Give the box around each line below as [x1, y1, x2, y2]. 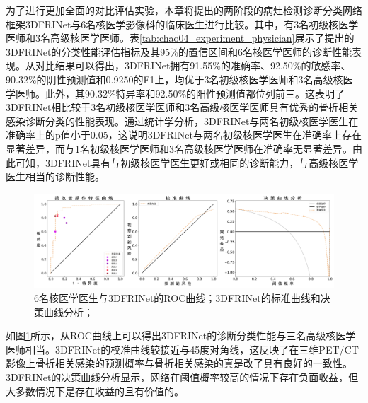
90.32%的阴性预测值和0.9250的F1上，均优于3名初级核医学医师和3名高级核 [6, 71, 343, 86]
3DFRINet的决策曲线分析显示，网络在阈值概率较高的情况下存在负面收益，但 [6, 370, 359, 385]
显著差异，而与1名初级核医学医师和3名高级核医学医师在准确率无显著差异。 [6, 141, 352, 156]
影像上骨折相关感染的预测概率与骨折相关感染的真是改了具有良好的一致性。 [6, 356, 352, 370]
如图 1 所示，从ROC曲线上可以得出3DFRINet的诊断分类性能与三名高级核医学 [6, 328, 356, 343]
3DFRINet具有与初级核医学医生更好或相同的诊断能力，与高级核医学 [45, 155, 359, 170]
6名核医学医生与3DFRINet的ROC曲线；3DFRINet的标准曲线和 [34, 291, 321, 305]
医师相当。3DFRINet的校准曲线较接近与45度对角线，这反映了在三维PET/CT [6, 341, 359, 356]
